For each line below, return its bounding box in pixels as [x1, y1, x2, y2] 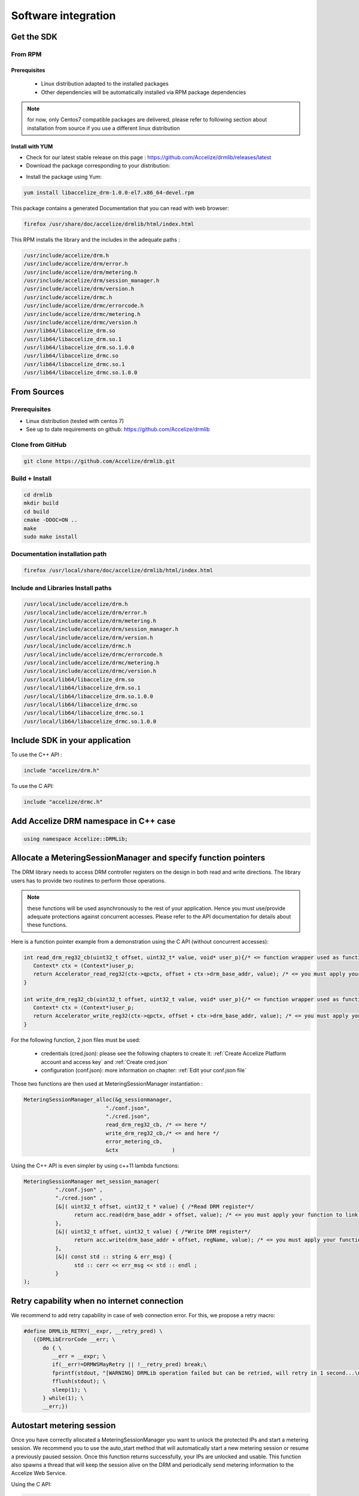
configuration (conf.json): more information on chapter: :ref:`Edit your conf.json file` [41, 1066, 247, 1074]
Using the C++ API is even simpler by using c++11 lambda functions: [11, 1161, 180, 1169]
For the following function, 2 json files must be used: [11, 1036, 141, 1044]
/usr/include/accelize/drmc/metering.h [23, 311, 141, 317]
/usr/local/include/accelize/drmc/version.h [23, 668, 157, 674]
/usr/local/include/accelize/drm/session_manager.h [23, 626, 179, 633]
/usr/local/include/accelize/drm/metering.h [23, 618, 157, 625]
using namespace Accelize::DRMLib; [23, 835, 128, 842]
